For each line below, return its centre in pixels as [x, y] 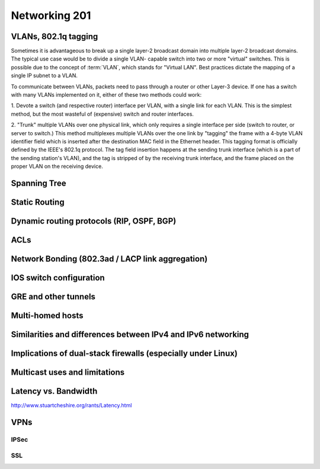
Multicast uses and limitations [68, 373]
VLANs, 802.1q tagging [55, 36]
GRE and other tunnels [53, 297]
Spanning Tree [39, 183]
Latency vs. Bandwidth [54, 391]
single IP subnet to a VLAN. [44, 76]
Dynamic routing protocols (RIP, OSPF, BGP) [94, 221]
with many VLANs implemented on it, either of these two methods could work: [106, 95]
